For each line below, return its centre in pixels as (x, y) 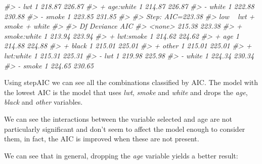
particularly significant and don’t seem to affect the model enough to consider (125, 129)
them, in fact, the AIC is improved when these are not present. (102, 139)
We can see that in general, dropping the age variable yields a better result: (121, 155)
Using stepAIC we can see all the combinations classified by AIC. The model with (131, 82)
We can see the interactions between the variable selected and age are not (118, 118)
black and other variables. (43, 102)
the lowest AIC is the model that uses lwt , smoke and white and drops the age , (126, 92)
